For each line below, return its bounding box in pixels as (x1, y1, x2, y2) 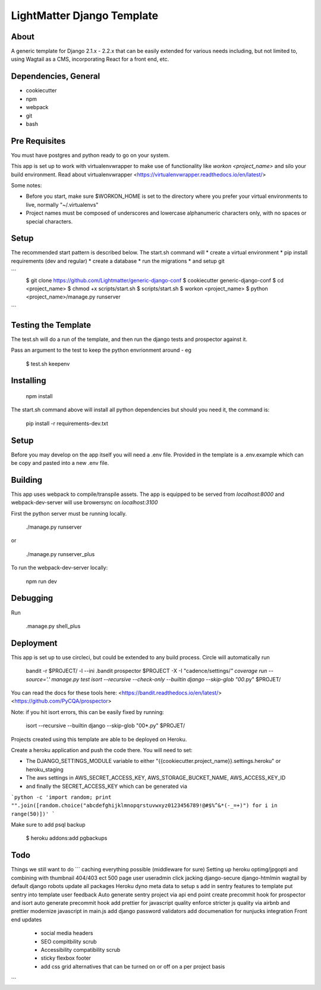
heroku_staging (26, 766, 64, 773)
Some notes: (11, 182, 42, 189)
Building (11, 474, 43, 485)
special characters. (26, 218, 73, 225)
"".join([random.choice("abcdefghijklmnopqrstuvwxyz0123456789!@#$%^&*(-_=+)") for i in (11, 802, 278, 809)
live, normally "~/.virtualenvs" (26, 201, 99, 208)
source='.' (26, 675, 51, 682)
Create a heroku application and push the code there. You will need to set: (11, 746, 193, 753)
